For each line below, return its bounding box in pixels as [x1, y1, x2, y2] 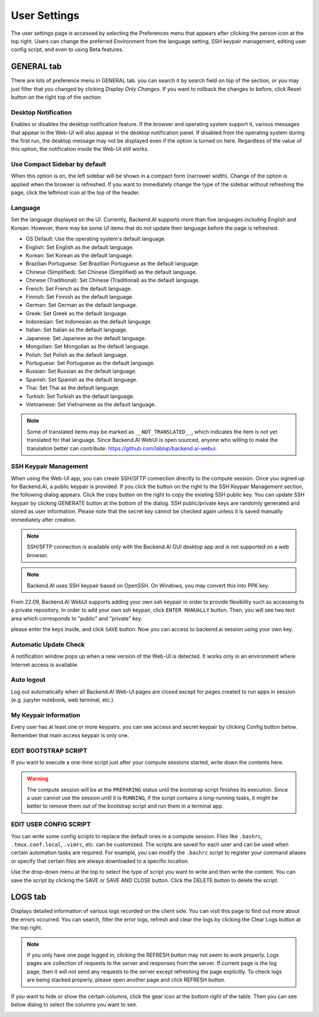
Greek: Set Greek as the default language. [25, 309, 128, 317]
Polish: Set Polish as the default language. [25, 351, 128, 358]
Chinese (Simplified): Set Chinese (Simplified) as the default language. [25, 268, 197, 275]
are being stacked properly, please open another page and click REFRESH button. [27, 976, 226, 983]
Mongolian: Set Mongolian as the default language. [25, 343, 150, 350]
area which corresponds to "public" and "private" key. [11, 615, 143, 622]
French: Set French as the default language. [25, 285, 132, 292]
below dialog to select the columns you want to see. [11, 1000, 138, 1008]
